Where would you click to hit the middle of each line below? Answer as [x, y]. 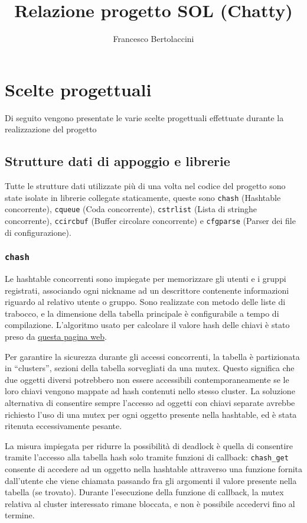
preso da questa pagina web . [56, 336]
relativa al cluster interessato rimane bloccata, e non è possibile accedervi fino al [150, 503]
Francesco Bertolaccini [153, 39]
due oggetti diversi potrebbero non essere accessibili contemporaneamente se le [147, 379]
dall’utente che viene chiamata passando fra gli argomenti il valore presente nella [151, 480]
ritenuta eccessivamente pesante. [63, 426]
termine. [20, 515]
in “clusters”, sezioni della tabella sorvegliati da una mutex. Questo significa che [150, 368]
